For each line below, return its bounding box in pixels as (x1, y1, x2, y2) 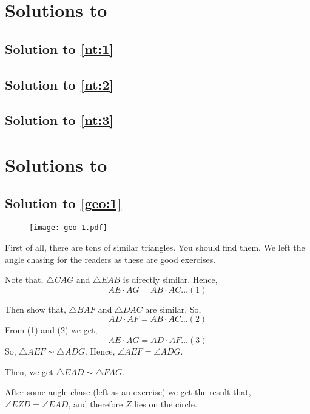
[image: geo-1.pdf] (29, 223, 107, 232)
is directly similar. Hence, (123, 273, 218, 286)
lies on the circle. (134, 397, 197, 410)
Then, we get (5, 365, 53, 378)
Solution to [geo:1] (5, 194, 122, 212)
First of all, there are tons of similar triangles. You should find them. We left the (5, 240, 305, 253)
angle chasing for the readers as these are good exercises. (5, 253, 216, 265)
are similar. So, (145, 302, 201, 315)
